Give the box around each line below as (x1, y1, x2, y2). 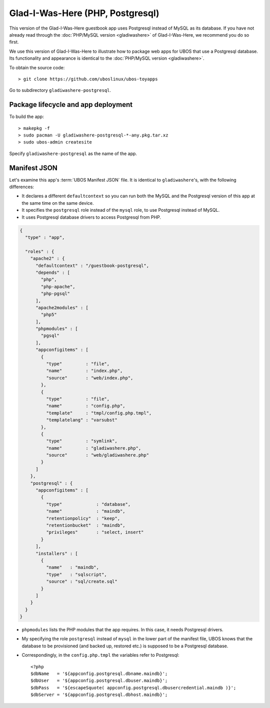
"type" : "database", (45, 501, 131, 507)
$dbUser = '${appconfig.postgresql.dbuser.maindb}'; (30, 678, 168, 683)
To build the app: (9, 113, 44, 120)
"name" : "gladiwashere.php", (45, 445, 141, 451)
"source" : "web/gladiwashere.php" (45, 452, 149, 458)
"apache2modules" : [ (35, 305, 88, 311)
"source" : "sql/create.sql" (45, 579, 117, 585)
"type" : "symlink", (45, 438, 117, 444)
